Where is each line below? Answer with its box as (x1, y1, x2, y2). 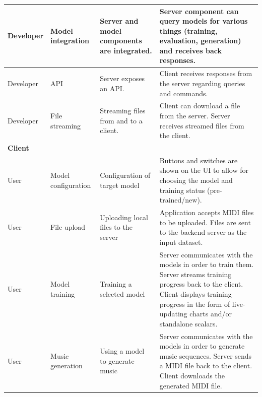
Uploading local (100, 212, 148, 222)
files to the (100, 222, 133, 232)
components (100, 35, 142, 46)
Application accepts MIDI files (159, 207, 254, 218)
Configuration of (100, 170, 151, 180)
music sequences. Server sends (159, 350, 252, 361)
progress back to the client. (159, 279, 243, 289)
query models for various (159, 16, 248, 26)
